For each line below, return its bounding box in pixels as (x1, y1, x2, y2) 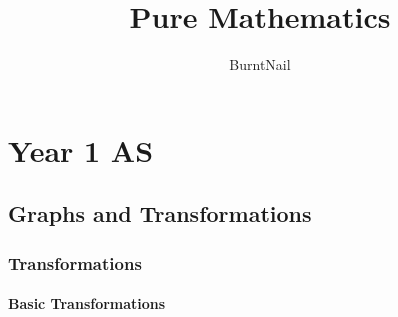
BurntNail (229, 54, 291, 75)
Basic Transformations (8, 293, 166, 314)
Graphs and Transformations (8, 198, 312, 229)
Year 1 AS (8, 129, 154, 170)
